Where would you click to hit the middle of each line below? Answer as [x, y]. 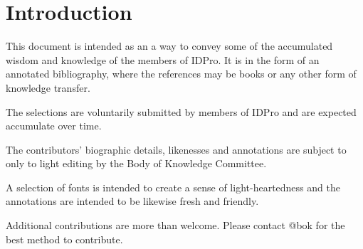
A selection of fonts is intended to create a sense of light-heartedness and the [173, 187]
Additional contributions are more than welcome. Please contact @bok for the [175, 225]
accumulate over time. [54, 126]
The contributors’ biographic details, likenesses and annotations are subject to [176, 149]
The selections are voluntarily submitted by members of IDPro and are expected [181, 111]
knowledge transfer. [48, 87]
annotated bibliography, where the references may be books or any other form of [181, 74]
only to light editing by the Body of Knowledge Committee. [136, 163]
